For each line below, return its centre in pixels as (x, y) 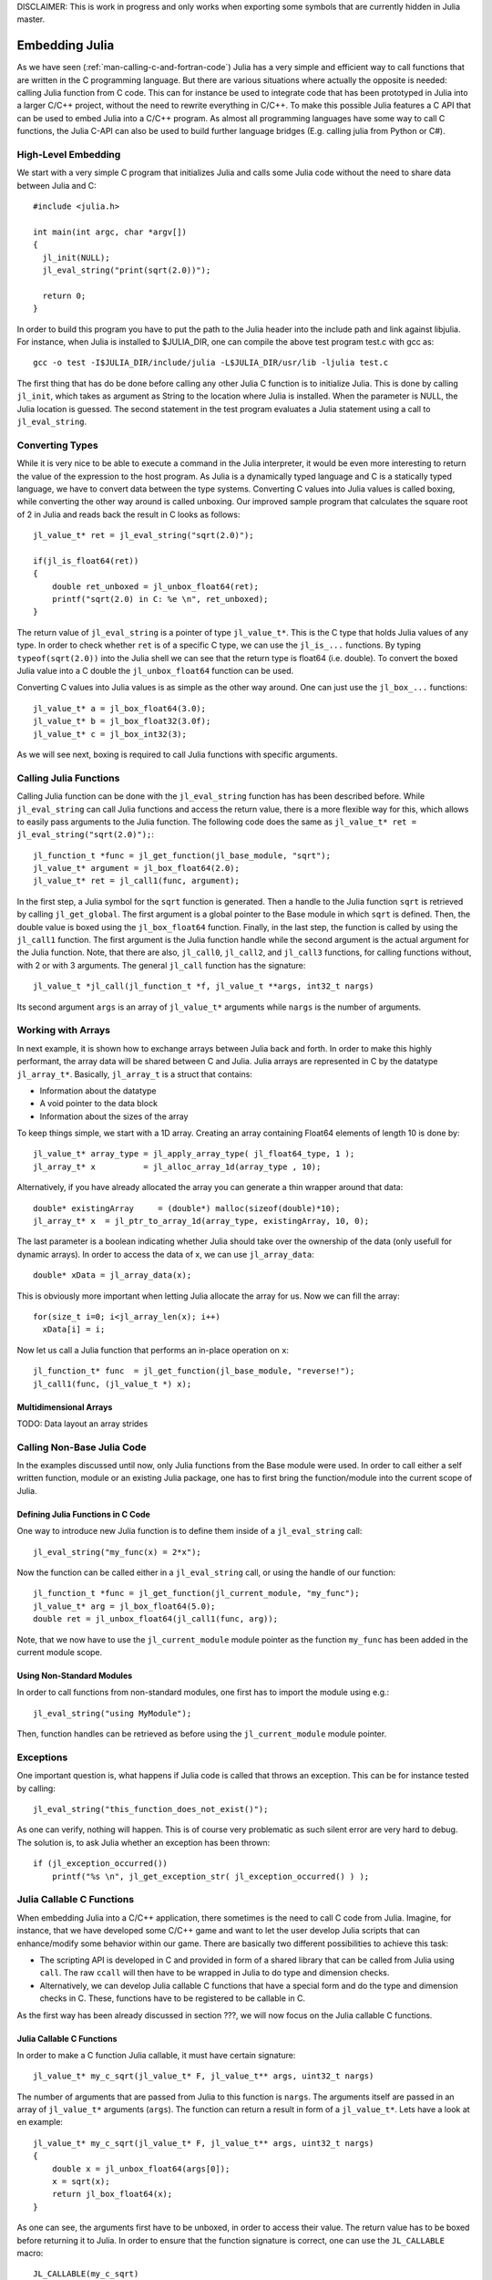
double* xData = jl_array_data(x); (113, 1275)
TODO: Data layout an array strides (82, 1424)
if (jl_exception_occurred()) (101, 1864)
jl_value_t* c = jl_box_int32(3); (110, 734)
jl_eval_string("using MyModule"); (113, 1713)
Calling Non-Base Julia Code (82, 1447)
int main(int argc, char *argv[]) (110, 232)
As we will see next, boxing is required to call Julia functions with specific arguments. (177, 754)
